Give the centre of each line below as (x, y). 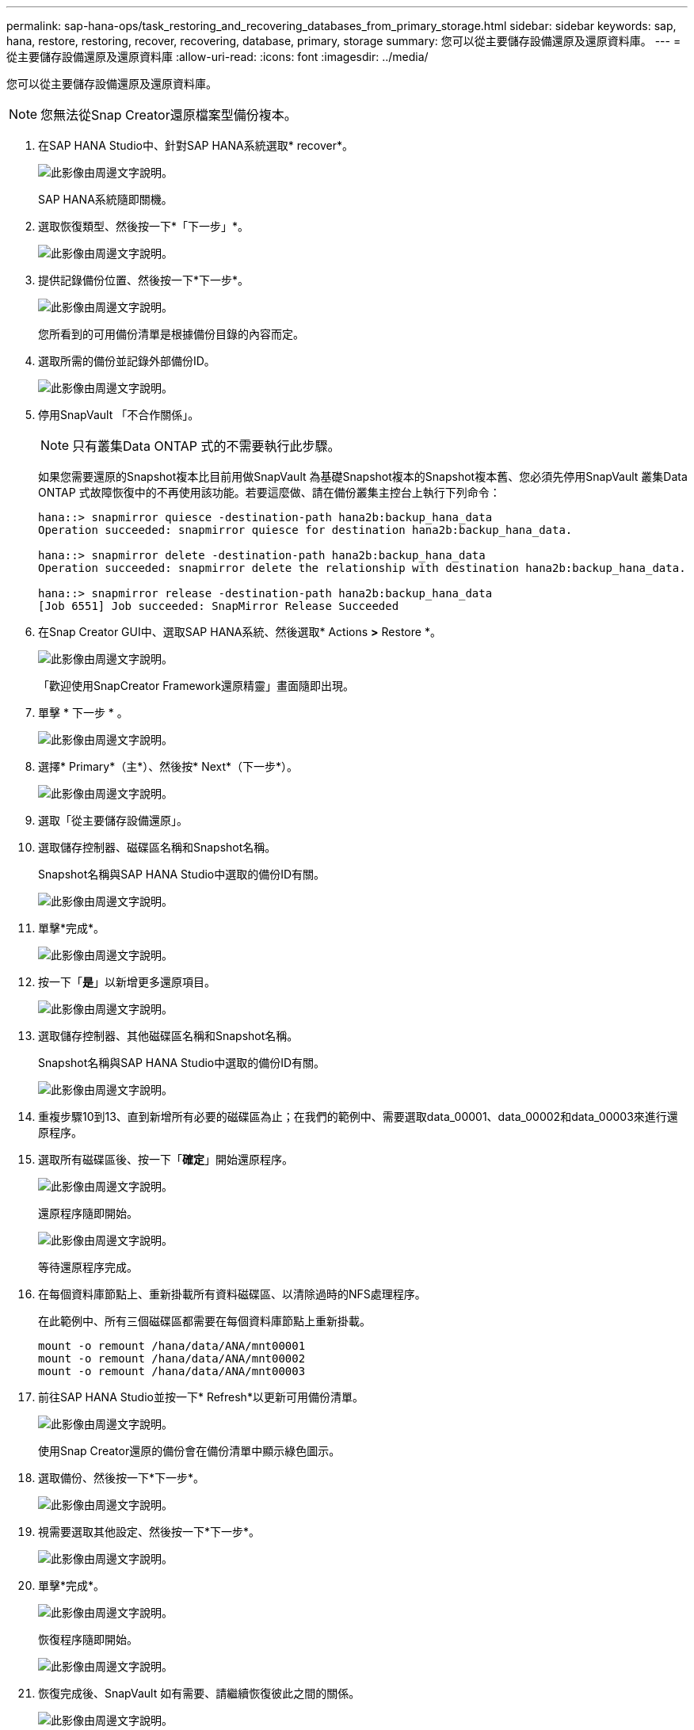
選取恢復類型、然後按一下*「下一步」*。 (144, 226)
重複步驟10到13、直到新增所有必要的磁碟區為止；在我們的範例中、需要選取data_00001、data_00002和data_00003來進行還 (358, 1116)
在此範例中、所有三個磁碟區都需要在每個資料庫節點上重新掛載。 (204, 1321)
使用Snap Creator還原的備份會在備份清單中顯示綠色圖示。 (189, 1451)
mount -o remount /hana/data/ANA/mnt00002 (172, 1358)
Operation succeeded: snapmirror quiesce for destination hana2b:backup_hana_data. (305, 530)
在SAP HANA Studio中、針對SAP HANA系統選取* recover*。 (196, 145)
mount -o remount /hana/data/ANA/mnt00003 (172, 1371)
